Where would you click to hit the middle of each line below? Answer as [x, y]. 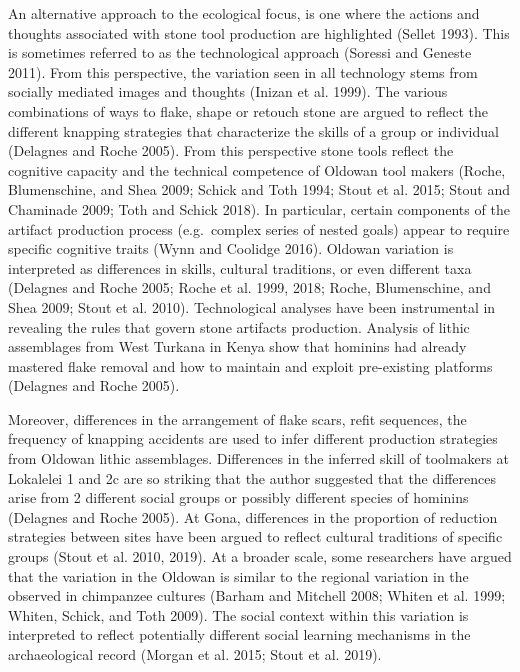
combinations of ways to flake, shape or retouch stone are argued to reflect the [248, 110]
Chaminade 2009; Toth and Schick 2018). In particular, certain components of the [259, 208]
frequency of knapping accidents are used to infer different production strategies [253, 438]
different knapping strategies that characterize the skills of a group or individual [253, 130]
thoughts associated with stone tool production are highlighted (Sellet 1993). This [259, 32]
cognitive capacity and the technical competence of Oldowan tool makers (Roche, [257, 169]
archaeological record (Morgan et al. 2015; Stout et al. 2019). [195, 654]
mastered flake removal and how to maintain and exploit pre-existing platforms [250, 365]
